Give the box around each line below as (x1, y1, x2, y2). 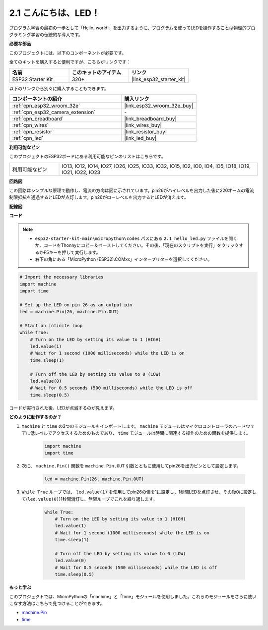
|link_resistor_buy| (124, 128, 167, 135)
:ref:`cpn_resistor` (12, 128, 54, 135)
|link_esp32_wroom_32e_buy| (124, 102, 194, 109)
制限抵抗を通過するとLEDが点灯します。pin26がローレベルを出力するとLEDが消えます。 (9, 194, 189, 200)
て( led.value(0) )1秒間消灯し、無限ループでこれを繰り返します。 (21, 496, 157, 502)
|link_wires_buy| (124, 121, 162, 128)
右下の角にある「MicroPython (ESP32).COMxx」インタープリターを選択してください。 (35, 256, 212, 262)
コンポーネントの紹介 (12, 95, 62, 102)
